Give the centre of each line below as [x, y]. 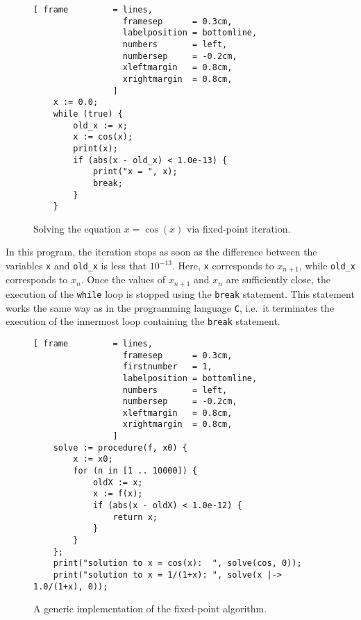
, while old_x [327, 265]
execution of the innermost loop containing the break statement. [143, 321]
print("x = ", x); [135, 172]
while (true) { [88, 114]
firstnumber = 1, [167, 367]
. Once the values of [123, 279]
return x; [135, 517]
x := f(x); [118, 494]
